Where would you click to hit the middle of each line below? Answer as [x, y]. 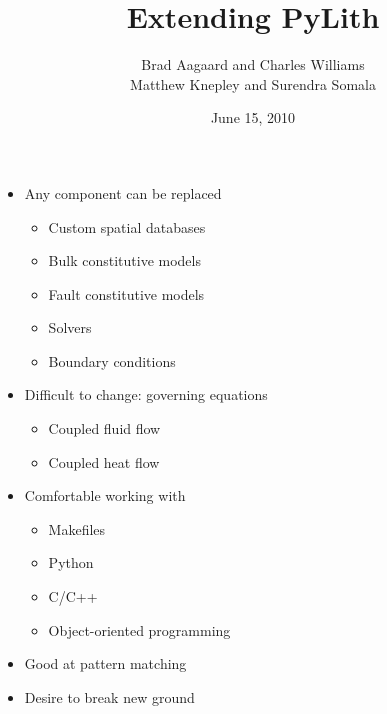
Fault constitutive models [126, 293]
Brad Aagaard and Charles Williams [253, 64]
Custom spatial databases [127, 226]
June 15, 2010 [253, 117]
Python [71, 562]
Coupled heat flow [104, 461]
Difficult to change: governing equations [146, 394]
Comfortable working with [105, 495]
